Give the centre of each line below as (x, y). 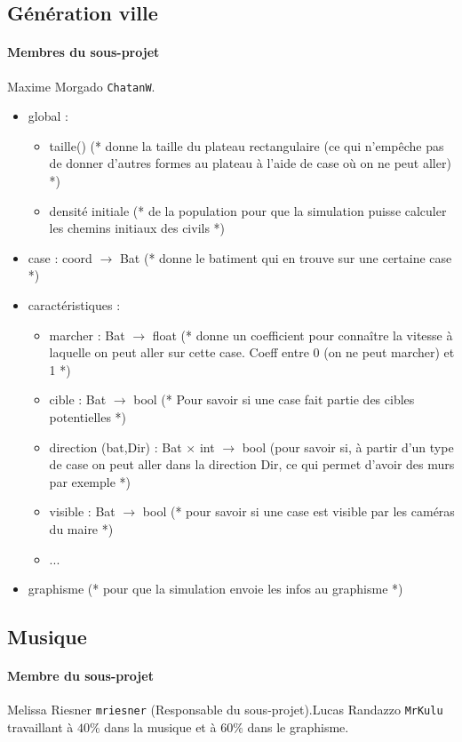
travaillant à (40, 726)
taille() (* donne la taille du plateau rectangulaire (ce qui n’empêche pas (247, 145)
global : (48, 116)
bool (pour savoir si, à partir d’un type (348, 447)
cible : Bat (78, 399)
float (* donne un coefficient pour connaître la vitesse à (303, 335)
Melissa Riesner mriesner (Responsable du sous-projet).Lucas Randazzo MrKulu (225, 710)
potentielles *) (88, 416)
